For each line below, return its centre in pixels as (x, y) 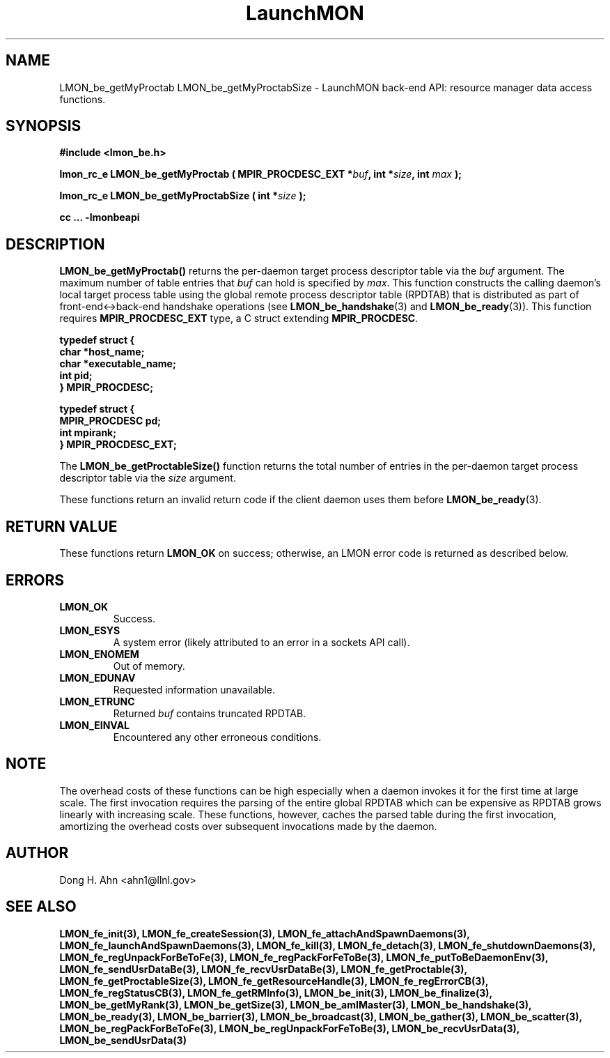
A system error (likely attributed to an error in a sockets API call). (261, 642)
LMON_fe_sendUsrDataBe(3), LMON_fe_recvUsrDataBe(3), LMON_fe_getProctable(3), (263, 969)
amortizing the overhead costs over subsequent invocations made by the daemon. (248, 826)
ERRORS (35, 580)
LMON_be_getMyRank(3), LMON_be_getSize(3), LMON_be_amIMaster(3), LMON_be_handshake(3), (296, 1004)
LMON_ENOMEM (99, 654)
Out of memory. (149, 666)
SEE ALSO (41, 907)
